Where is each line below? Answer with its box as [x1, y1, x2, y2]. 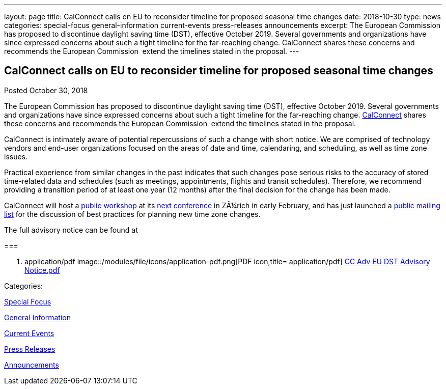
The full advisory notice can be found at [4, 225, 138, 234]
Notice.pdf [24, 265, 60, 274]
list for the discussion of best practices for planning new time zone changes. [4, 209, 261, 218]
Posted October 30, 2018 [4, 86, 88, 95]
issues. [4, 152, 28, 161]
